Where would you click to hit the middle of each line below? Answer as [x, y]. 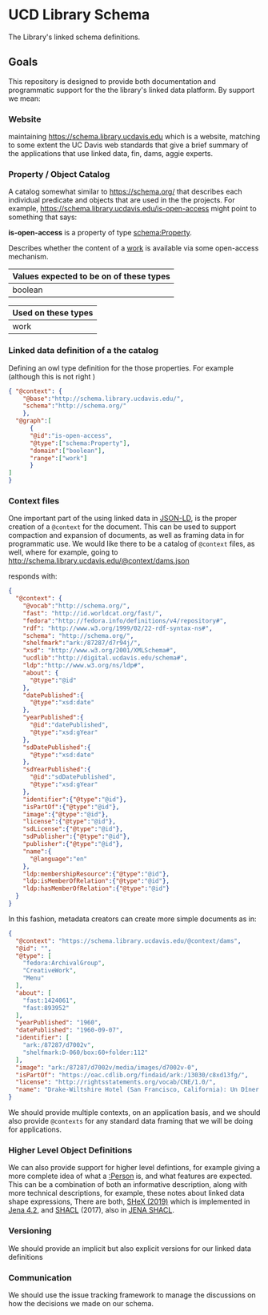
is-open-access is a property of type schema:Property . [100, 233]
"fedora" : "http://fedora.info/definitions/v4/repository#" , [125, 621]
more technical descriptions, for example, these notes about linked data [127, 1193]
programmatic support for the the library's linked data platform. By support [132, 90]
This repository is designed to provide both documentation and [112, 81]
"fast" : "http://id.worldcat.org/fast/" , [92, 613]
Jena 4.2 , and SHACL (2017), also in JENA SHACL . [91, 1210]
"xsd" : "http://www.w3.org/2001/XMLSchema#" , [100, 651]
